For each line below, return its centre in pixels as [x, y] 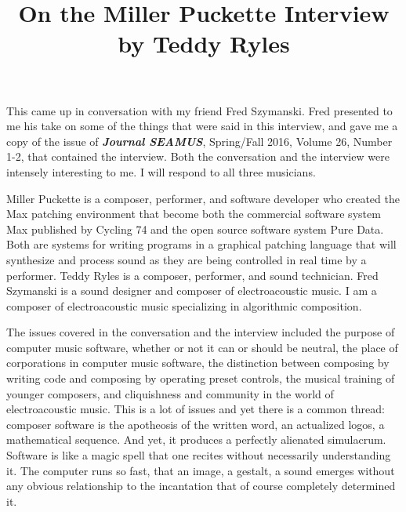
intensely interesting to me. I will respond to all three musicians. [161, 171]
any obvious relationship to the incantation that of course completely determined [201, 486]
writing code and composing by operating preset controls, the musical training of [201, 378]
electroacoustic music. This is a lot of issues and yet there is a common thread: [196, 409]
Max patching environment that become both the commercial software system [194, 214]
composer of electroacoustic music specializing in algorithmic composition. [184, 305]
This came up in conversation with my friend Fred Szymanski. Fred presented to [199, 110]
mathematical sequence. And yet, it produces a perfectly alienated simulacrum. [196, 439]
